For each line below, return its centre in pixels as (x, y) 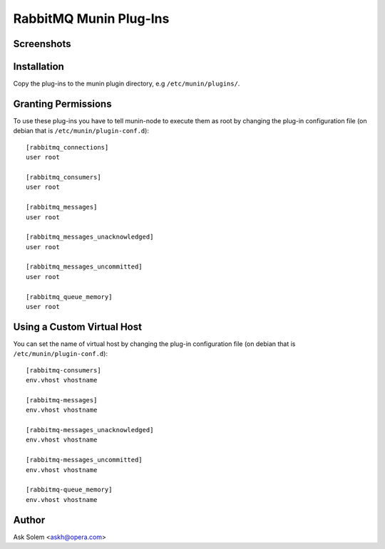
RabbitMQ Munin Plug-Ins (91, 19)
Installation (38, 67)
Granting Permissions (62, 104)
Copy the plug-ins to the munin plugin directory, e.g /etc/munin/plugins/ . (127, 84)
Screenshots (42, 44)
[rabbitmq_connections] (67, 147)
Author (29, 520)
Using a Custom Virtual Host (78, 326)
